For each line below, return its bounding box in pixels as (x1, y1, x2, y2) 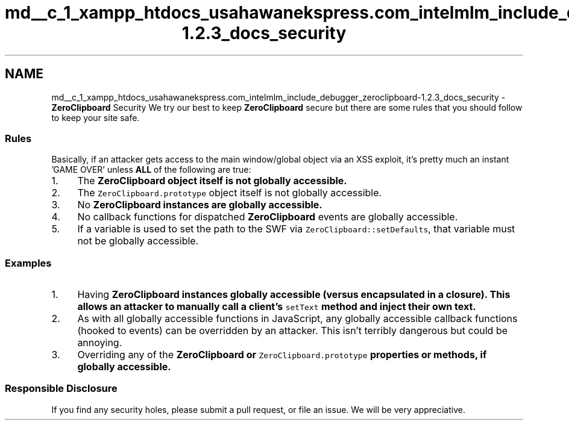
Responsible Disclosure (5, 382, 118, 395)
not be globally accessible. (77, 235, 199, 247)
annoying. (77, 337, 122, 349)
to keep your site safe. (51, 112, 140, 123)
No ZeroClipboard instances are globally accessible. (77, 199, 322, 211)
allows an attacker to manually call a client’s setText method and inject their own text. (77, 300, 476, 313)
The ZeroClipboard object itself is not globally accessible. (77, 175, 347, 187)
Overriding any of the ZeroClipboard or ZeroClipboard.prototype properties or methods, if (77, 349, 487, 361)
